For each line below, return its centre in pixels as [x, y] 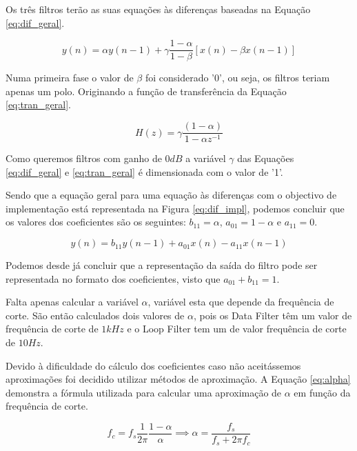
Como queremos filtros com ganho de [84, 158]
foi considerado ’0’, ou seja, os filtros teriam [237, 78]
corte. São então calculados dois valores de [95, 315]
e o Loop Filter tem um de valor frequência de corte [237, 329]
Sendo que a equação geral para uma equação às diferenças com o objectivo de [171, 195]
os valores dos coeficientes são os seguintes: [96, 222]
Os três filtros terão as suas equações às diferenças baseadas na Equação [158, 9]
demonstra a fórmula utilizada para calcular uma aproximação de [144, 392]
